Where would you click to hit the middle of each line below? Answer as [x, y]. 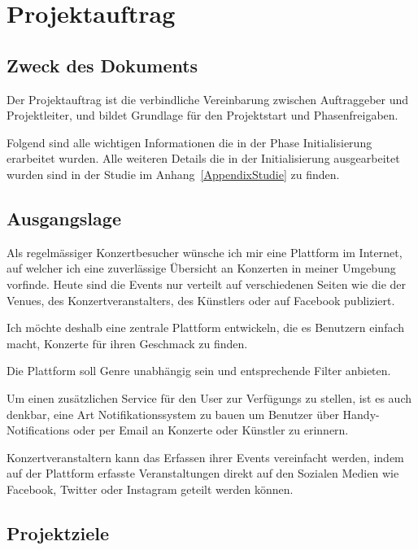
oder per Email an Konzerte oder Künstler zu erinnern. [211, 430]
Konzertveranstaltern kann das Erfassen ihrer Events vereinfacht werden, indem [205, 457]
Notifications [38, 430]
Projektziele [58, 533]
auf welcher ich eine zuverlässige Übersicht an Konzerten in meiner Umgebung [201, 268]
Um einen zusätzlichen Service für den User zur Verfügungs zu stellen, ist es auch [209, 397]
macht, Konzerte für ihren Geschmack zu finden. [127, 343]
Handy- [361, 414]
